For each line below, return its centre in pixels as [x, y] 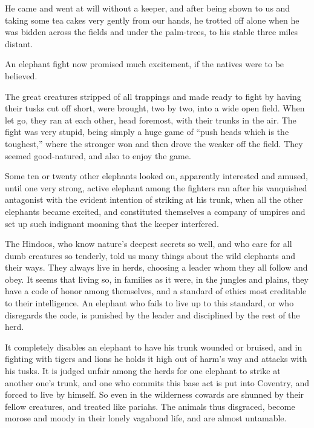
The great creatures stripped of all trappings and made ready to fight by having [153, 96]
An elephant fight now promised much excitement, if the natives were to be [145, 64]
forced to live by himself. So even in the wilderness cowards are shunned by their [155, 394]
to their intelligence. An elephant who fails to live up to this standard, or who [149, 303]
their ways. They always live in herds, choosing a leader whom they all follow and [156, 267]
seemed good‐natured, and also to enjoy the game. [98, 155]
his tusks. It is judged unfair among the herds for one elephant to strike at [143, 371]
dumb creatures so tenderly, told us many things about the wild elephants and [150, 255]
